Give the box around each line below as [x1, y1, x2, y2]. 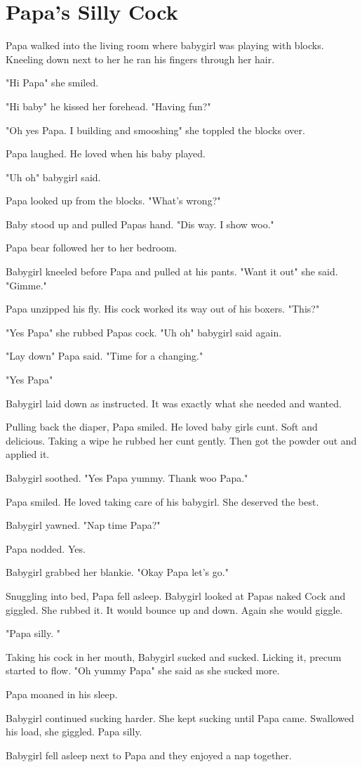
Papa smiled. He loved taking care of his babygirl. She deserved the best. [6, 494, 319, 509]
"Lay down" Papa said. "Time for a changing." [6, 348, 203, 363]
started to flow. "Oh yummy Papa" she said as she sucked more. [6, 663, 280, 678]
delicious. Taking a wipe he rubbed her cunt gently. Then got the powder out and [6, 433, 357, 447]
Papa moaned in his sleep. [6, 686, 118, 701]
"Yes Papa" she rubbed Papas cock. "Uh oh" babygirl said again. [6, 324, 282, 339]
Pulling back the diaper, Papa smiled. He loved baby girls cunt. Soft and [6, 419, 318, 434]
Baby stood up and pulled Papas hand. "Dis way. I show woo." [6, 216, 274, 231]
